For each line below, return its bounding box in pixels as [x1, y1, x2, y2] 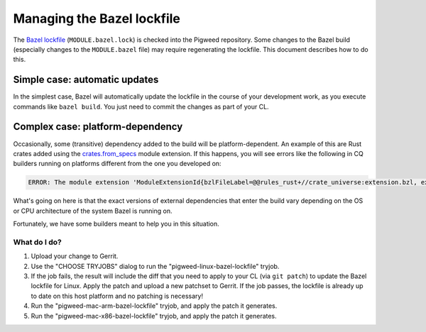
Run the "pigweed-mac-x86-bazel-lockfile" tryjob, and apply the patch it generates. [31, 311, 277, 320]
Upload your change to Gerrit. [31, 252, 119, 260]
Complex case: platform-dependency [13, 121, 183, 133]
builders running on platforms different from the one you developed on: [13, 160, 222, 168]
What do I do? [13, 237, 62, 247]
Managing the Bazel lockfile [13, 11, 180, 26]
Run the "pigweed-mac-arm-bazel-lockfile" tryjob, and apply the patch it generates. [31, 301, 278, 310]
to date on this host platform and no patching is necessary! [31, 292, 204, 300]
